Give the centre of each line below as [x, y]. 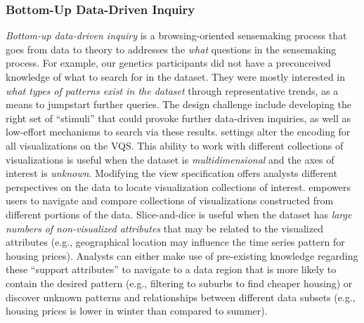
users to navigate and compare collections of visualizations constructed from [170, 200]
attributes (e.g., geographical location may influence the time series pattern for [175, 242]
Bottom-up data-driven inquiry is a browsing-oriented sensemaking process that [176, 35]
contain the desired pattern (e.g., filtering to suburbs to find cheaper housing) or [179, 283]
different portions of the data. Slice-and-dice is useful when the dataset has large [179, 214]
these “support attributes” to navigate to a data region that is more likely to [171, 269]
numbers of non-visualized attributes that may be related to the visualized [164, 228]
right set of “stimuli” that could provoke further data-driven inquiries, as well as [178, 118]
